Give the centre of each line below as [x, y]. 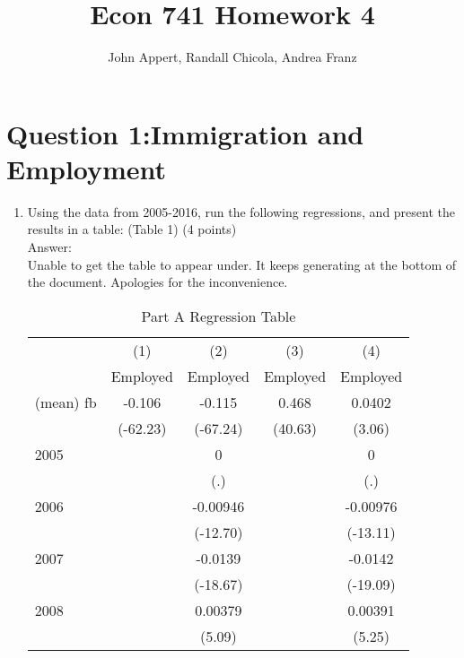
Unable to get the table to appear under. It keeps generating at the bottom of [242, 264]
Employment [87, 168]
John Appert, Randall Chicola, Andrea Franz [232, 57]
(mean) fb [66, 402]
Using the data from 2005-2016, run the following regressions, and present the [241, 211]
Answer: [49, 247]
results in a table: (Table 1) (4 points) [132, 229]
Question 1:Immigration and [185, 133]
